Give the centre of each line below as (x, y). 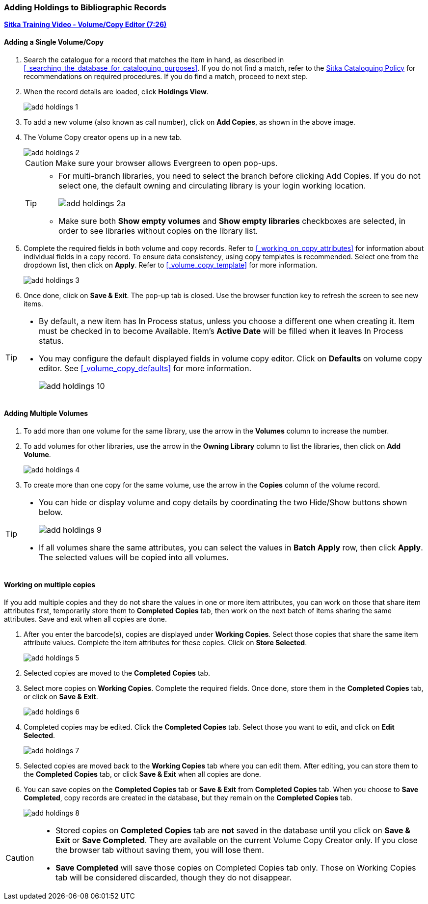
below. (51, 512)
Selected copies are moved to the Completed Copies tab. (117, 673)
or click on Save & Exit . (61, 697)
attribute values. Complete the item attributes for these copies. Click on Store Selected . (165, 643)
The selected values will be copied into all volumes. (134, 557)
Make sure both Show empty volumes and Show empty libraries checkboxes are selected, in (232, 221)
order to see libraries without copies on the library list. (158, 231)
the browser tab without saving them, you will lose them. (160, 850)
